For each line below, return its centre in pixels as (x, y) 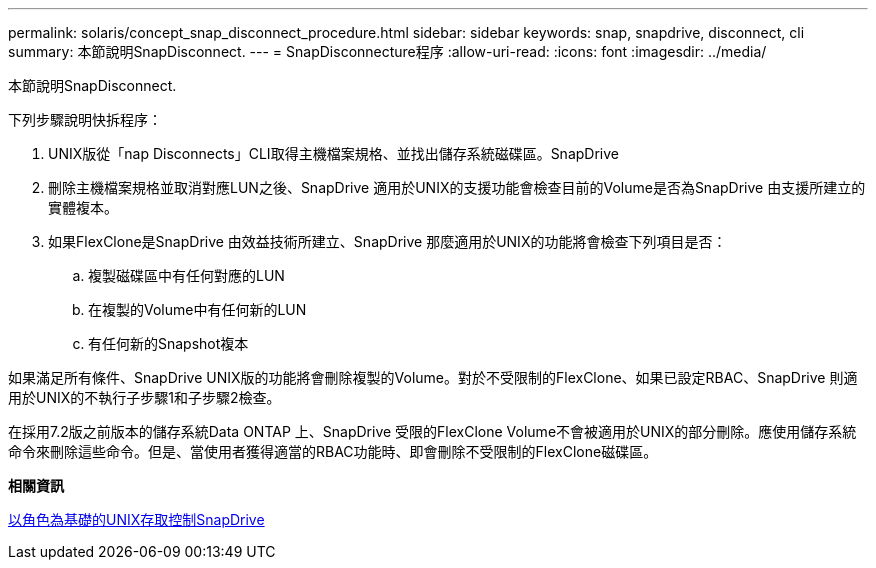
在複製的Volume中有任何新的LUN (197, 309)
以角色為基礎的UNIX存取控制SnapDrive (136, 519)
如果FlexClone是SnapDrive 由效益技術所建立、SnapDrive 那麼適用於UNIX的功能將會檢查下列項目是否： (387, 241)
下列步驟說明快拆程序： (85, 119)
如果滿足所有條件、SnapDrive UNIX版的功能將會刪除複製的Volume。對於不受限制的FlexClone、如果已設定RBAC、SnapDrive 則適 (433, 377)
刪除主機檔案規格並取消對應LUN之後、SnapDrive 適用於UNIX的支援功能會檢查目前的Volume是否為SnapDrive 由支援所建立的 (457, 187)
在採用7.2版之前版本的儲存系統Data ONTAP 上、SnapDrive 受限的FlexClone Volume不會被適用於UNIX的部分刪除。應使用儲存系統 (432, 431)
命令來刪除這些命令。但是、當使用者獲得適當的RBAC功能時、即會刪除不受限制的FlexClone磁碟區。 (333, 451)
